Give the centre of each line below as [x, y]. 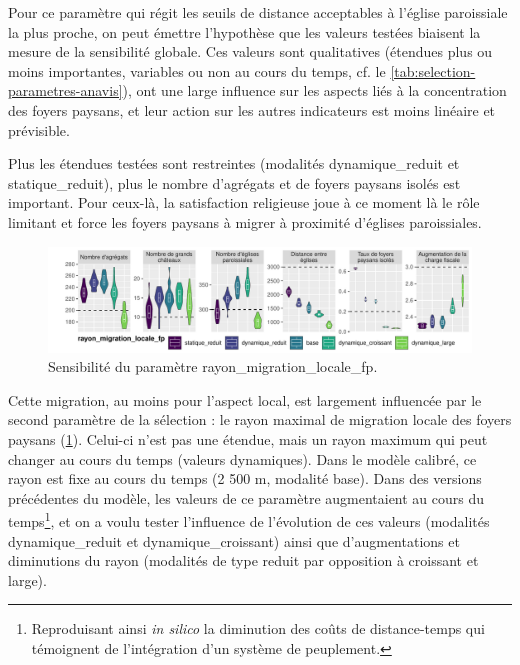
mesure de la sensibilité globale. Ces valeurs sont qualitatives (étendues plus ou [250, 51]
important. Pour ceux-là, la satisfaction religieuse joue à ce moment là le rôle [244, 202]
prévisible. [39, 129]
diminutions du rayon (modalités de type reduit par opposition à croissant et [243, 560]
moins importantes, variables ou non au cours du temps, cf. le [197, 70]
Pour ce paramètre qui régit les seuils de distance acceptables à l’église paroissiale [258, 12]
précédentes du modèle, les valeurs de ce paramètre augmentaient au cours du [246, 497]
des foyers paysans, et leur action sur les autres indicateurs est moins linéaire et [252, 109]
